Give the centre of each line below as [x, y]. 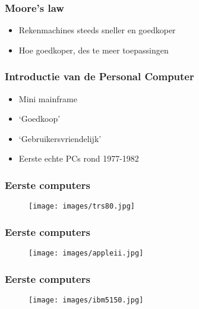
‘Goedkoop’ [40, 119]
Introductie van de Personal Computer [99, 76]
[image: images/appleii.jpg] [86, 253]
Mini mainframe [48, 98]
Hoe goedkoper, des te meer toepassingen [94, 50]
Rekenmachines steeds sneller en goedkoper [97, 30]
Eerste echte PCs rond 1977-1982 [79, 158]
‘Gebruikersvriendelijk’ [60, 138]
